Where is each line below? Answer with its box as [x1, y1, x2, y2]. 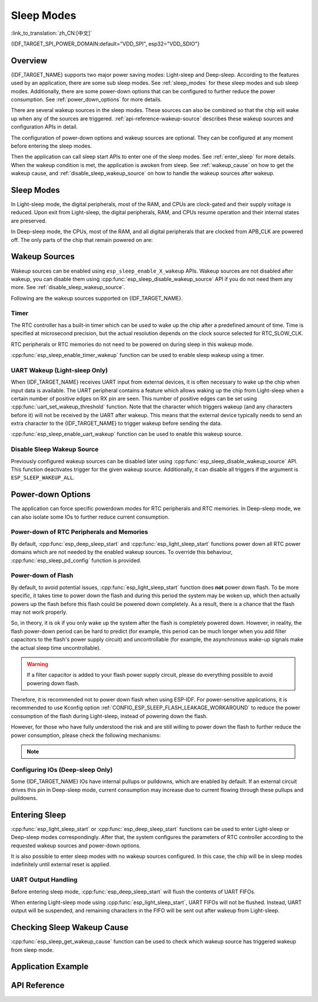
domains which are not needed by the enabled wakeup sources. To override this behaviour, [11, 549, 233, 556]
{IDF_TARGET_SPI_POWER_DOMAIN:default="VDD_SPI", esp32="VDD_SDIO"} [11, 40, 200, 47]
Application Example [11, 962, 89, 972]
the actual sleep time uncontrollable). [11, 644, 101, 651]
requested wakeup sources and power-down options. [11, 841, 141, 849]
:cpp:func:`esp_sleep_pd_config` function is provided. [11, 556, 141, 564]
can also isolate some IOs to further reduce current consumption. [11, 513, 170, 520]
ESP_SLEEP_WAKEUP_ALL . [11, 474, 75, 481]
